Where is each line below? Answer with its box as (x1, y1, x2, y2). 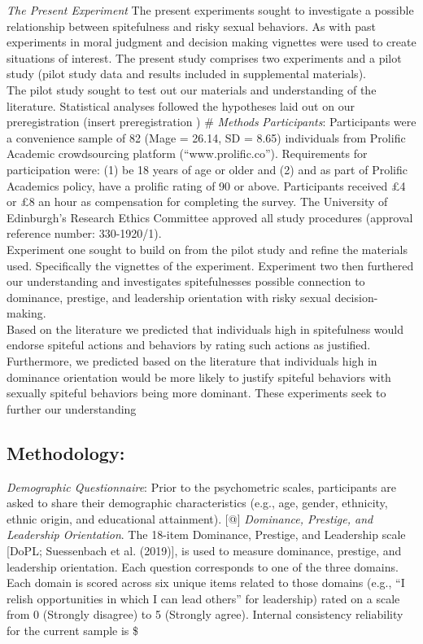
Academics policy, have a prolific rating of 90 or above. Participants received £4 (7, 177, 406, 194)
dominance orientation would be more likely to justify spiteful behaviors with (7, 368, 391, 385)
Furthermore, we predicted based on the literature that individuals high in (7, 353, 377, 370)
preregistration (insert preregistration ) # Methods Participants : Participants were (7, 113, 416, 130)
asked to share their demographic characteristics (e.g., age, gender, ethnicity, (7, 494, 388, 511)
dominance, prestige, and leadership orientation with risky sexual (7, 288, 331, 305)
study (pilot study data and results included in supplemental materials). (7, 65, 366, 82)
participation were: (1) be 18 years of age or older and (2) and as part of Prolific (7, 160, 408, 177)
